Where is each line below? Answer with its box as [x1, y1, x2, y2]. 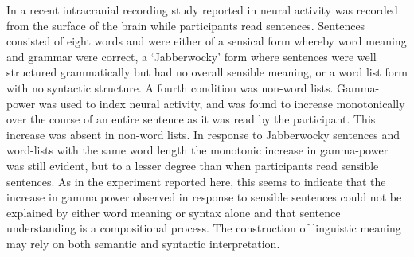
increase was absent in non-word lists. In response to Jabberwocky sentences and [6, 126, 400, 142]
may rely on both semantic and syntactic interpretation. [6, 235, 280, 251]
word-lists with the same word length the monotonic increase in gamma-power [6, 142, 389, 158]
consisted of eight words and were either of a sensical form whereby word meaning [6, 33, 407, 49]
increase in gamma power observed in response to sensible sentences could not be [6, 189, 402, 205]
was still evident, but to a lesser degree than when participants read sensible [6, 157, 379, 173]
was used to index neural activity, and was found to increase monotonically [38, 95, 405, 111]
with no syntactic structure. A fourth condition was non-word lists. [6, 79, 334, 95]
